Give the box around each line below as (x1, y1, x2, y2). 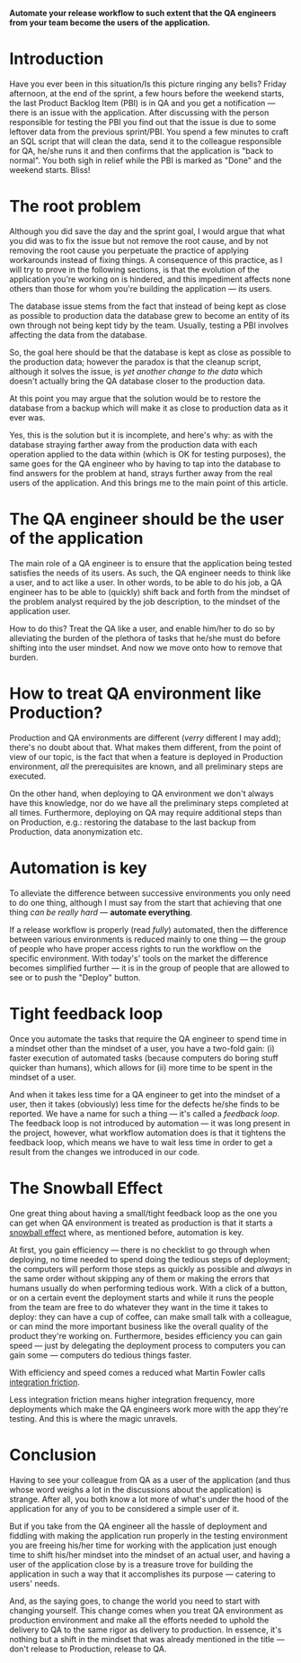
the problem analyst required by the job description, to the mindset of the (9, 596, 280, 607)
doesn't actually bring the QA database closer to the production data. (9, 375, 266, 386)
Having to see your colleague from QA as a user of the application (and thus (9, 1474, 291, 1485)
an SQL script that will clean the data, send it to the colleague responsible (9, 135, 282, 147)
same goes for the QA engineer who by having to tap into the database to (9, 458, 281, 469)
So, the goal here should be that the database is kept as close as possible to (9, 347, 292, 357)
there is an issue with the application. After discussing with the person (9, 107, 270, 118)
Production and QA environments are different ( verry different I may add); (9, 732, 281, 743)
